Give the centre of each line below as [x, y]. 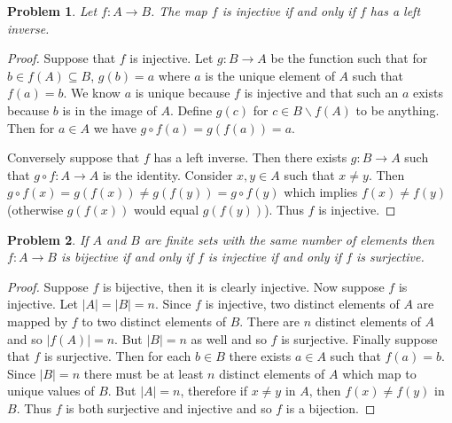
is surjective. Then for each [117, 356]
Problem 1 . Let [52, 11]
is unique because [183, 93]
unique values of [51, 391]
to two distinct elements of [154, 321]
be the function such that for [349, 58]
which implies [321, 192]
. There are [269, 321]
